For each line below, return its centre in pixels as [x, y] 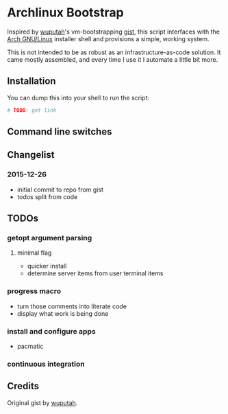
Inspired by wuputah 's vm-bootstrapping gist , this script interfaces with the [114, 32]
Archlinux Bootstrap [66, 13]
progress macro [34, 291]
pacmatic [30, 346]
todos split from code [47, 196]
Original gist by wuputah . [42, 402]
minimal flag [34, 253]
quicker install [47, 266]
